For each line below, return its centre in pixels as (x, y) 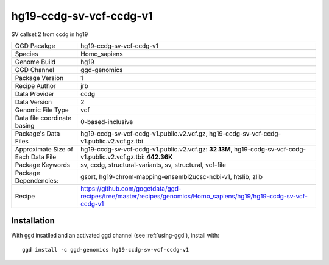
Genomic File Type (42, 110)
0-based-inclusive (107, 122)
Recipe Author (35, 85)
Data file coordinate (43, 118)
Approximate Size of (44, 149)
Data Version (34, 102)
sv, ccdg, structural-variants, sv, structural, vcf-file (153, 165)
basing (25, 125)
